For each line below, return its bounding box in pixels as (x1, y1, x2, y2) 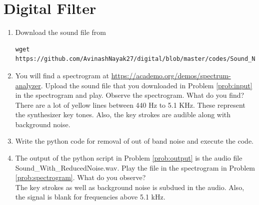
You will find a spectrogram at (15, 70, 109, 80)
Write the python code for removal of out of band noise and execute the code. (15, 136, 253, 146)
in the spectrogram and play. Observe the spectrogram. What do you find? (15, 90, 244, 100)
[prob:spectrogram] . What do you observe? (15, 172, 146, 183)
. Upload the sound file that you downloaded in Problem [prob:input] (40, 80, 252, 90)
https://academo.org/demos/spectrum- (111, 70, 231, 80)
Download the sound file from (15, 27, 106, 37)
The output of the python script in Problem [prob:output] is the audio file (15, 153, 242, 163)
